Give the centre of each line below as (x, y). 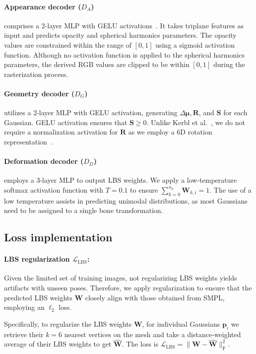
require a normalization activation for (61, 132)
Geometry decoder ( (39, 93)
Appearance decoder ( (43, 6)
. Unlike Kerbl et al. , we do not (196, 122)
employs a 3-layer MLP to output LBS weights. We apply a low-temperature (121, 180)
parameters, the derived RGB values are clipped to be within (97, 64)
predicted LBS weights (38, 297)
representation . (28, 141)
